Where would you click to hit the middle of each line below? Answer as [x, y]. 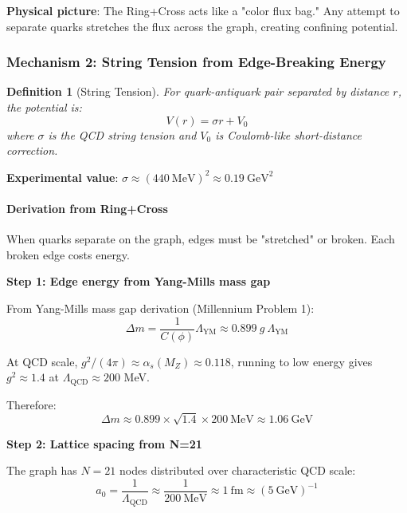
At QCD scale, [42, 361]
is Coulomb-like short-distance [288, 134]
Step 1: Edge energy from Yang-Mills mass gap [139, 281]
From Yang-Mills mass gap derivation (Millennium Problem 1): [160, 308]
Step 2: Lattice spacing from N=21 [104, 443]
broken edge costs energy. [68, 254]
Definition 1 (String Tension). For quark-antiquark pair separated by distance [198, 91]
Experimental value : [63, 177]
